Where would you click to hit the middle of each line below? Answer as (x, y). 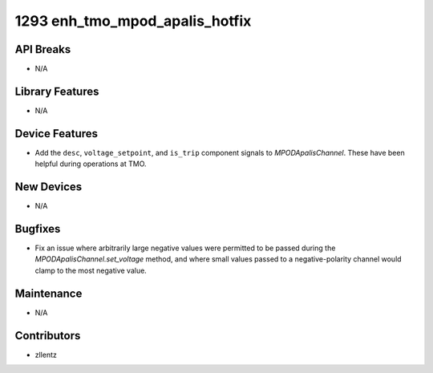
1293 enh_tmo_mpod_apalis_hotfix (133, 21)
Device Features (57, 134)
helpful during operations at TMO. (91, 164)
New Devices (49, 187)
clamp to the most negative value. (91, 270)
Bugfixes (38, 229)
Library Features (57, 91)
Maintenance (49, 293)
